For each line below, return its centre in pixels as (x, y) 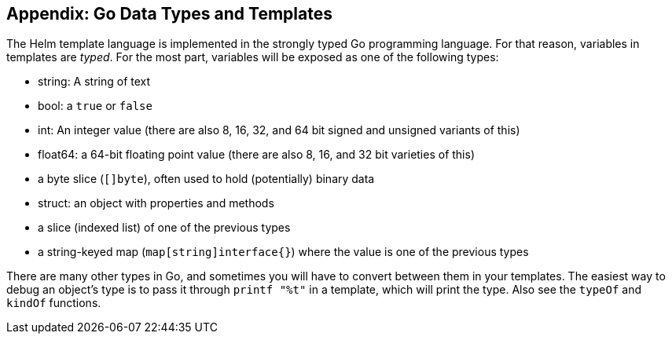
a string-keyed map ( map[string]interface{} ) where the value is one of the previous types (283, 252)
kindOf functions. (54, 303)
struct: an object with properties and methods (156, 203)
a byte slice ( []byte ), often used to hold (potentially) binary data (206, 179)
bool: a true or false (95, 106)
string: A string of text (94, 82)
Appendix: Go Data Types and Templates (169, 14)
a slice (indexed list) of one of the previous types (164, 228)
